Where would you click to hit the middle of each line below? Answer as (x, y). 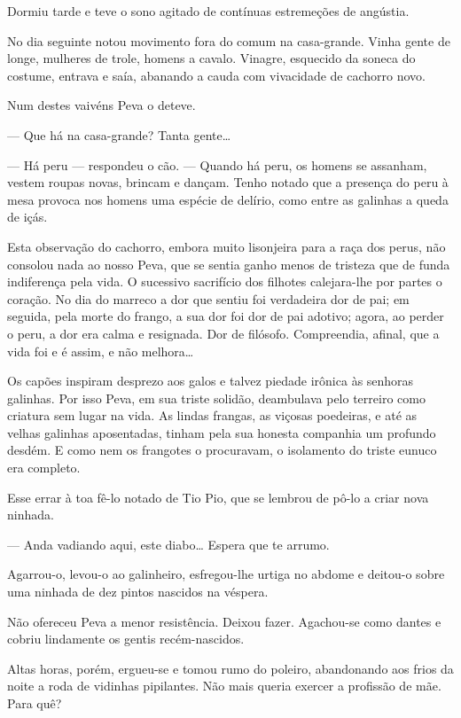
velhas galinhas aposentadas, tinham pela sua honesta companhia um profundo (222, 432)
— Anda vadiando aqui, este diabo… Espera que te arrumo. (168, 544)
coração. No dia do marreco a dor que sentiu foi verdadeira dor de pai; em (208, 298)
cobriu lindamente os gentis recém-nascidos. (126, 639)
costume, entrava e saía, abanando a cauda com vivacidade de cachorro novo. (216, 75)
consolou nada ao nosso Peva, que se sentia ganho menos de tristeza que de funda (229, 264)
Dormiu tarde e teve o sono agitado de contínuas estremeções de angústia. (208, 11)
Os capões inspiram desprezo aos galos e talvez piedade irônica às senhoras (211, 381)
